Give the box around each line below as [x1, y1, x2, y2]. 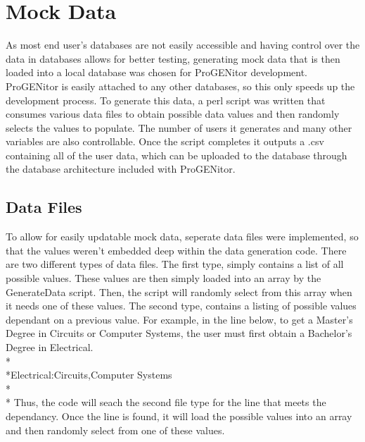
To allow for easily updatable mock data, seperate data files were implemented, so [6, 229, 359, 244]
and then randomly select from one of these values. [6, 422, 225, 437]
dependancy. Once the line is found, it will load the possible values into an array [6, 408, 352, 423]
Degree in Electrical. [6, 340, 94, 355]
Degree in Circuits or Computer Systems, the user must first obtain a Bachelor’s [6, 326, 352, 340]
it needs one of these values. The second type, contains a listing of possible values [6, 298, 357, 313]
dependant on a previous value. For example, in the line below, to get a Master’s [6, 312, 353, 326]
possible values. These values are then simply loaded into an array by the [6, 271, 321, 286]
